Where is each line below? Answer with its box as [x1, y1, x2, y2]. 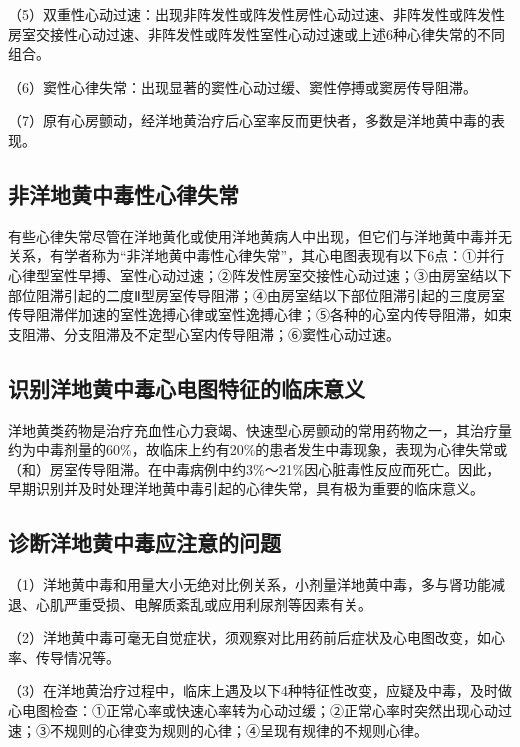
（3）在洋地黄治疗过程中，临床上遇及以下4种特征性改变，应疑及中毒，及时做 [8, 680, 512, 701]
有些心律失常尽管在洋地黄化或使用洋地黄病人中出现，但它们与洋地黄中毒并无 [8, 225, 512, 246]
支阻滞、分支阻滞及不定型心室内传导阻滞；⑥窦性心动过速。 [8, 323, 400, 344]
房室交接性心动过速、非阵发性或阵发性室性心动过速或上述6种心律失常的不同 [8, 23, 505, 44]
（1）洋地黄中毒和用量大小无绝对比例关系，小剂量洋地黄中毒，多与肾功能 [8, 574, 491, 595]
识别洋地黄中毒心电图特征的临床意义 [8, 372, 365, 403]
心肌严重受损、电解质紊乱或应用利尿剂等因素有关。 [35, 593, 372, 614]
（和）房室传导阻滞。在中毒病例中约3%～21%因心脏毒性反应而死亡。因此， [8, 458, 501, 479]
